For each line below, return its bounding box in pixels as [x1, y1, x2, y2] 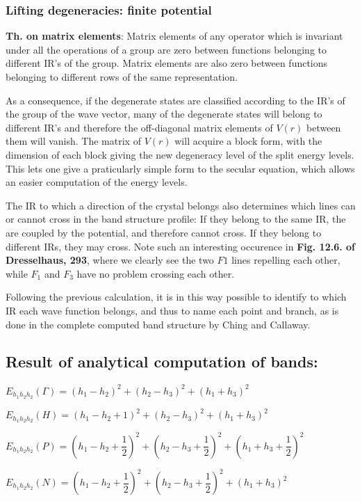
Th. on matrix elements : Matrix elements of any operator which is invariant [6, 29, 343, 43]
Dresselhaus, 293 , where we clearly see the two [6, 253, 214, 267]
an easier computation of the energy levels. [6, 175, 188, 189]
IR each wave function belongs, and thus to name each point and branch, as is [6, 303, 339, 317]
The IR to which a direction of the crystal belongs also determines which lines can [6, 198, 356, 212]
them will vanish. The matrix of [6, 134, 141, 148]
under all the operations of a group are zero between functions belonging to [6, 42, 327, 56]
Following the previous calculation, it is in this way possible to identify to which [6, 289, 347, 304]
